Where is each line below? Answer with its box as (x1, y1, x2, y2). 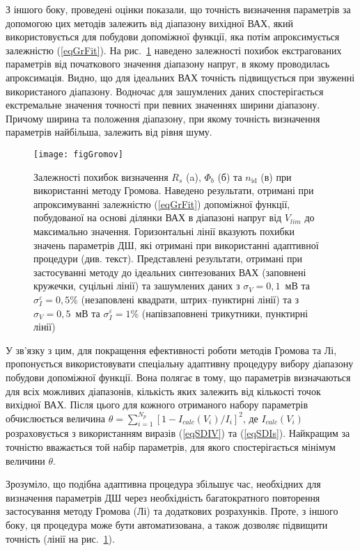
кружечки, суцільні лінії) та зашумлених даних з (33, 278, 240, 293)
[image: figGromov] (33, 149, 123, 159)
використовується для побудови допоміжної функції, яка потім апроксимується (6, 29, 340, 44)
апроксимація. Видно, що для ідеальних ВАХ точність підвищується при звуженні (6, 70, 355, 84)
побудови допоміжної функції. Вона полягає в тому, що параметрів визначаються (6, 369, 351, 384)
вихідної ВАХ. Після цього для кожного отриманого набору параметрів (6, 397, 308, 412)
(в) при (260, 169, 292, 184)
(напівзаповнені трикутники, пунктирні (141, 305, 308, 320)
